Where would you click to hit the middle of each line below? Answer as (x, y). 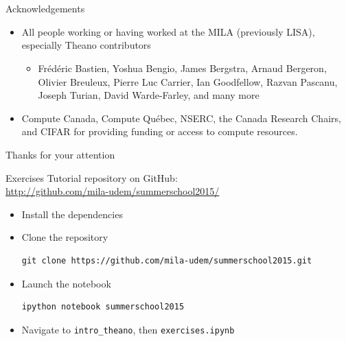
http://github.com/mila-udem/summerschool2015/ (113, 191)
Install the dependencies (72, 214)
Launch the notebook (66, 283)
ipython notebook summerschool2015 (103, 307)
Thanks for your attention (60, 154)
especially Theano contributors (86, 45)
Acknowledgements (45, 9)
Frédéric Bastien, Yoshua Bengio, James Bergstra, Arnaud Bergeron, (182, 68)
